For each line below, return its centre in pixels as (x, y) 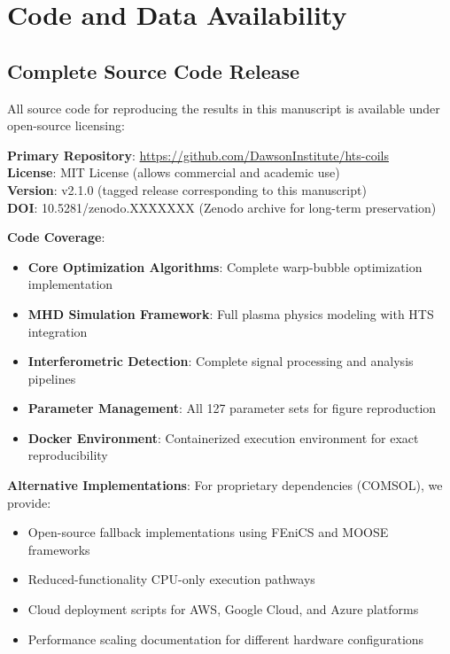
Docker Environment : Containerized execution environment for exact (223, 437)
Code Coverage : (56, 237)
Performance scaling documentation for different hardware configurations (226, 638)
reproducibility (68, 455)
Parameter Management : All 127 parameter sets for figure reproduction (232, 408)
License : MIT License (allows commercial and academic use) (174, 172)
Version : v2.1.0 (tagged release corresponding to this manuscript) (187, 189)
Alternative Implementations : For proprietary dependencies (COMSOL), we (225, 485)
